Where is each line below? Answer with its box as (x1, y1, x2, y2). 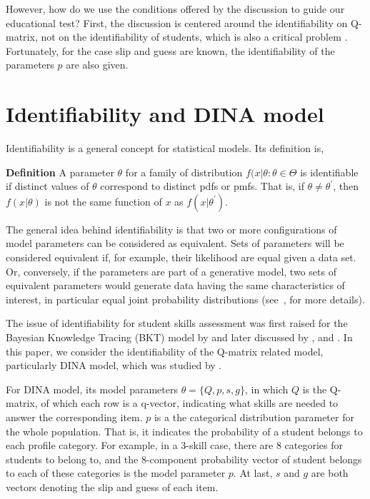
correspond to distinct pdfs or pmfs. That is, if (100, 178, 304, 193)
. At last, (233, 465, 273, 480)
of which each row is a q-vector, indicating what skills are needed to (41, 395, 339, 410)
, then (333, 178, 359, 193)
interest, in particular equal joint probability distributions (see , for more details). (6, 291, 365, 306)
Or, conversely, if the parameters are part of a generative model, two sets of (6, 263, 336, 278)
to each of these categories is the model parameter (6, 465, 226, 480)
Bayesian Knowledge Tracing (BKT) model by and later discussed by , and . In (6, 330, 353, 345)
